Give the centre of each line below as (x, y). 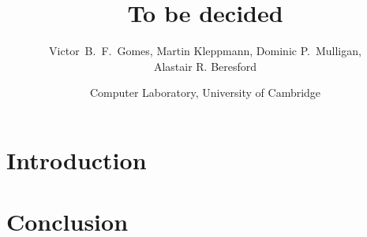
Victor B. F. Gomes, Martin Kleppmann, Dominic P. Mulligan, (205, 51)
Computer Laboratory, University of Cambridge (205, 93)
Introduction (77, 159)
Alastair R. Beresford (205, 66)
